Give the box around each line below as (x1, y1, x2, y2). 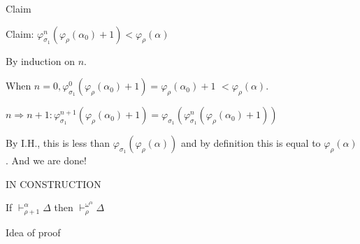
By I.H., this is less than (6, 136, 110, 150)
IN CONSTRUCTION (6, 176, 101, 191)
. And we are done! (6, 153, 87, 168)
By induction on (6, 53, 75, 68)
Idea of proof (6, 224, 61, 239)
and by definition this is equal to (180, 136, 321, 150)
